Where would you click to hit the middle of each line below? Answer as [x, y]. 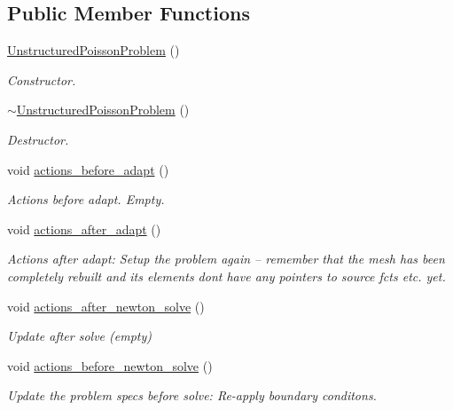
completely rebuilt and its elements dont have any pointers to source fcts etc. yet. [226, 276]
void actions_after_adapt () [84, 229]
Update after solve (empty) [80, 336]
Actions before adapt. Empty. [86, 199]
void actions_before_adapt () [88, 169]
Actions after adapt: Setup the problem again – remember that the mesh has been [226, 259]
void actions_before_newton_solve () [110, 365]
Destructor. [38, 139]
